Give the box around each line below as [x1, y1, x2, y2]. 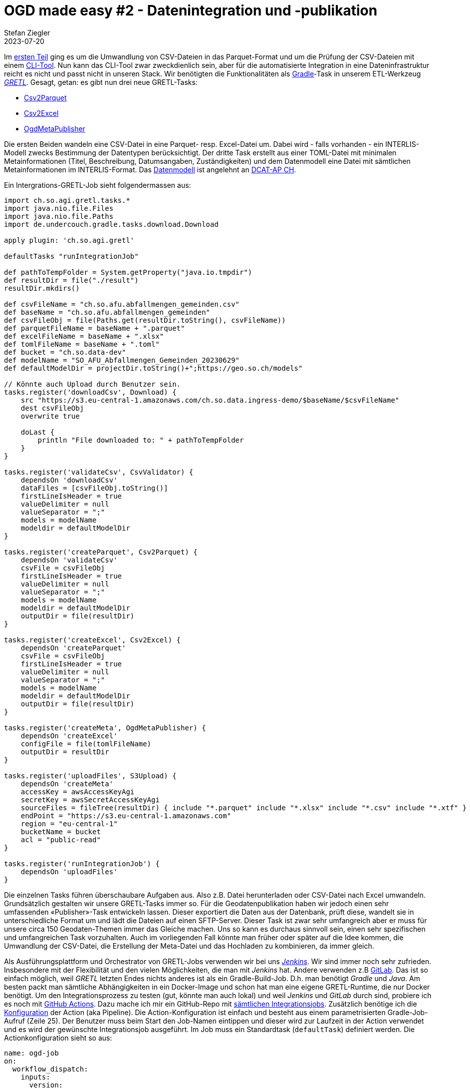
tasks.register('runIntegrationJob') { [4, 859, 160, 868]
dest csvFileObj [20, 404, 84, 412]
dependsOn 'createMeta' [20, 779, 114, 788]
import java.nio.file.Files [4, 204, 114, 212]
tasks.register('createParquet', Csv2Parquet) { [4, 547, 198, 556]
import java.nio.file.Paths [4, 212, 114, 220]
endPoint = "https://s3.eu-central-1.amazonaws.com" [20, 811, 232, 820]
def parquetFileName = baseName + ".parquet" [4, 324, 185, 332]
